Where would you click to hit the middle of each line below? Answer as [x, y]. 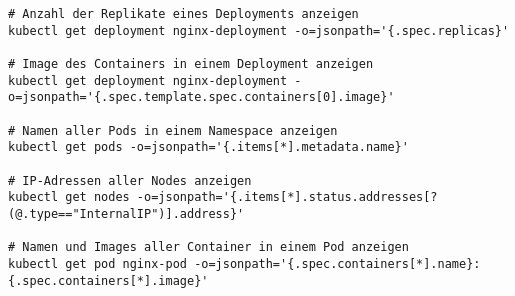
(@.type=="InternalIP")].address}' [126, 213]
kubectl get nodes [69, 197]
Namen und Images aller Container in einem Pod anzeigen [215, 247]
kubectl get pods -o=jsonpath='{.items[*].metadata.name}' [208, 147]
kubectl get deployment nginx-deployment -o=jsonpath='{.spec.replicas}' [259, 30]
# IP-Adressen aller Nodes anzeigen [130, 180]
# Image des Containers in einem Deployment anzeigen [191, 63]
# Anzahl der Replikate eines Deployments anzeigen [183, 14]
